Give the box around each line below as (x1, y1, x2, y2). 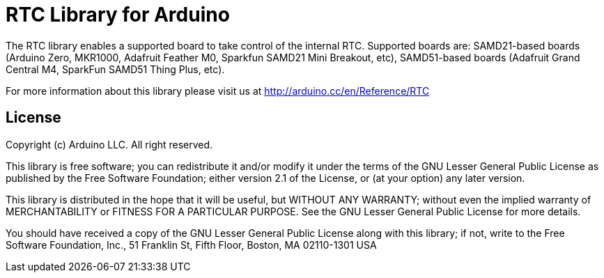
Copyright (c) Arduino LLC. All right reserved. (6, 138, 213, 150)
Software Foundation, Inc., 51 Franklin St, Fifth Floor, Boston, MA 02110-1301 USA (6, 238, 377, 251)
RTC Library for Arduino (6, 3, 230, 26)
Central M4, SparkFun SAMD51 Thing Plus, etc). (6, 63, 225, 75)
